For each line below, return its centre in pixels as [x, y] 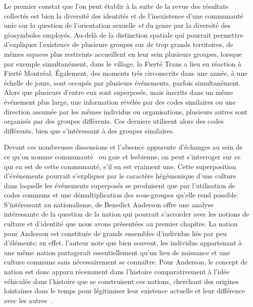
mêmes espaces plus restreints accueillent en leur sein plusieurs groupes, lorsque [123, 54]
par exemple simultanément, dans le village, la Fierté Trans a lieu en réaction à [123, 63]
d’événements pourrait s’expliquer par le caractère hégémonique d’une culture [120, 176]
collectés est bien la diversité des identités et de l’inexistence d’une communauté [124, 15]
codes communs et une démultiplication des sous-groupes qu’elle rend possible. [121, 195]
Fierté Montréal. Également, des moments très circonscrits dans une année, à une [126, 73]
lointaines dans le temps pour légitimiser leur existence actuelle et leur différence [125, 291]
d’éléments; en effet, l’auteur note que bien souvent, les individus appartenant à [123, 243]
